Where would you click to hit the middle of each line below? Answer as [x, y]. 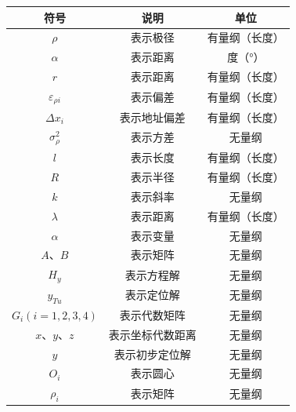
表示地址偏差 [152, 117]
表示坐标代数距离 [152, 334]
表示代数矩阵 [152, 314]
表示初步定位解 [152, 354]
